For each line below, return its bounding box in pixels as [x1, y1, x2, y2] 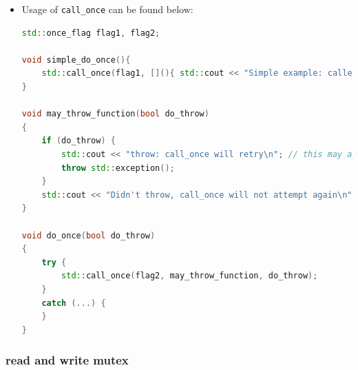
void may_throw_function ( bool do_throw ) [21, 109, 209, 119]
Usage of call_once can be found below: [21, 2, 193, 16]
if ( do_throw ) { [41, 136, 116, 146]
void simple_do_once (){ [21, 54, 131, 65]
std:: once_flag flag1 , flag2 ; [21, 28, 160, 38]
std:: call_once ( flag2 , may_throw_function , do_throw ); [61, 271, 318, 281]
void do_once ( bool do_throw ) [21, 230, 156, 240]
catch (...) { [41, 298, 106, 308]
